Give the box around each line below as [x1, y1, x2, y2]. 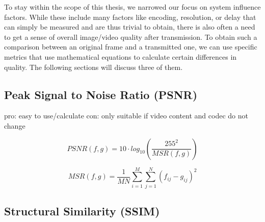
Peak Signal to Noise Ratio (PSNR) [4, 86, 198, 102]
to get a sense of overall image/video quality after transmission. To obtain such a [4, 31, 257, 42]
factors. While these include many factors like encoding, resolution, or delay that [4, 11, 256, 22]
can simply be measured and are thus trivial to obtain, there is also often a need [4, 21, 255, 32]
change [4, 120, 25, 131]
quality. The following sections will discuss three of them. [4, 61, 183, 72]
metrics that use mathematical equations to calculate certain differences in [4, 51, 237, 62]
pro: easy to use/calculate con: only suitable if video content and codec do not [4, 110, 248, 121]
